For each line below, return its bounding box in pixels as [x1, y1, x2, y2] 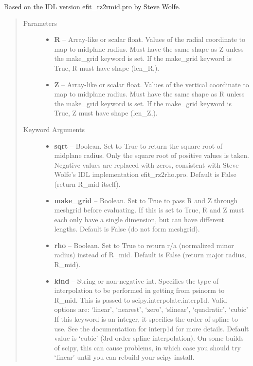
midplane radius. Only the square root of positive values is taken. [54, 150, 249, 160]
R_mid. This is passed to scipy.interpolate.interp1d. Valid [54, 294, 227, 305]
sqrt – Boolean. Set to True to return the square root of [54, 140, 223, 151]
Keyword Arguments [23, 124, 85, 134]
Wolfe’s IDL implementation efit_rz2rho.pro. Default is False [54, 169, 236, 179]
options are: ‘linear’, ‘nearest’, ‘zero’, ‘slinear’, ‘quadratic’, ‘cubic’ [54, 304, 248, 314]
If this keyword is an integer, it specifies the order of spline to [54, 314, 238, 324]
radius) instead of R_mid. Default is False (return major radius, [54, 250, 246, 260]
